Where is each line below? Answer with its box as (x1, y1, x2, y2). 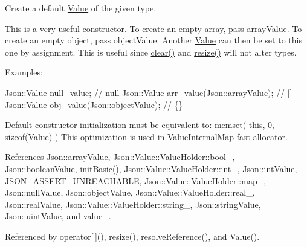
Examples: (5, 66, 43, 79)
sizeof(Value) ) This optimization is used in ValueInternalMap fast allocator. (5, 130, 288, 143)
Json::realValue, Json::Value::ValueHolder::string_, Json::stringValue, (5, 197, 261, 210)
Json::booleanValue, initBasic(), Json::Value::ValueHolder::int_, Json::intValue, (5, 162, 297, 175)
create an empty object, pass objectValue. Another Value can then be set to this (5, 34, 302, 47)
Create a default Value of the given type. (5, 2, 157, 14)
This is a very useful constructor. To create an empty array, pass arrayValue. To (5, 22, 302, 34)
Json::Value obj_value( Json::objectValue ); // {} (5, 98, 183, 111)
